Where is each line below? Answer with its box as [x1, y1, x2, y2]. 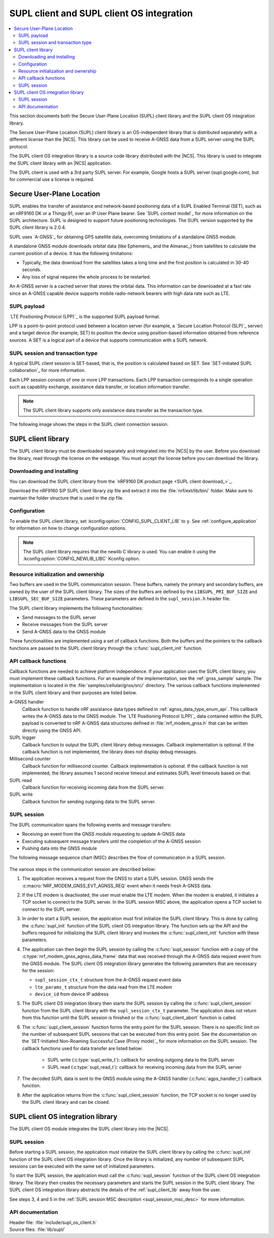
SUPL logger [9, 734, 36, 740]
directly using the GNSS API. [22, 727, 82, 733]
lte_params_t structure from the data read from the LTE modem [35, 984, 173, 990]
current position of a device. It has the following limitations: [9, 250, 133, 256]
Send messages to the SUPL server [22, 614, 96, 620]
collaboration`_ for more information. [9, 367, 86, 374]
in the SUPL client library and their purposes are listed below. [9, 689, 137, 696]
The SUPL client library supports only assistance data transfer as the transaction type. [23, 407, 203, 413]
